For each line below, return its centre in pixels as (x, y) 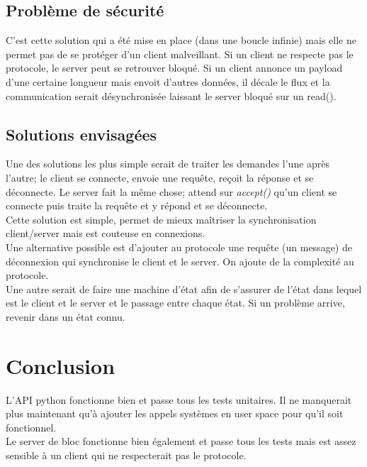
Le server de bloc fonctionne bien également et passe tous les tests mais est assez (181, 441)
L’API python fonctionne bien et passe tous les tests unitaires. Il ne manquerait (179, 399)
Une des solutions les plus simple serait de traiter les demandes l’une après (168, 164)
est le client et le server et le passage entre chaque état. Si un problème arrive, (175, 303)
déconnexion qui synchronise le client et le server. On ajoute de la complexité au (180, 261)
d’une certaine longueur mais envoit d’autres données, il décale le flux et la (168, 81)
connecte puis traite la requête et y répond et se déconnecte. (137, 205)
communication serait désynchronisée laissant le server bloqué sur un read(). (171, 95)
